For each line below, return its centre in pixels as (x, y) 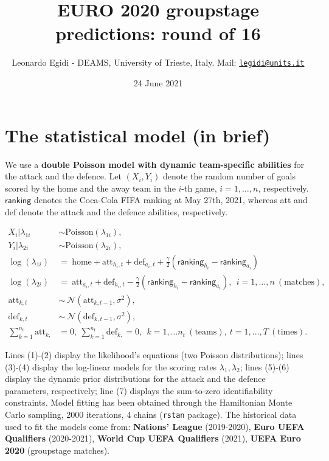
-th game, (199, 188)
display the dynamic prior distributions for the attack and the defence (135, 379)
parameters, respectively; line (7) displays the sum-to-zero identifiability (139, 390)
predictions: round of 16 (158, 33)
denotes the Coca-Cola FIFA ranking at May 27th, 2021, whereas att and (171, 200)
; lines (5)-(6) (265, 366)
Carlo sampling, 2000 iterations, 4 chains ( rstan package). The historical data (151, 414)
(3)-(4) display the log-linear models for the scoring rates (111, 366)
